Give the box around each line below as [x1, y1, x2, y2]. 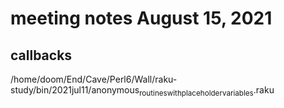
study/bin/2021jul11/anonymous [10, 84, 140, 96]
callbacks [10, 47, 73, 64]
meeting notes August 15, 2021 [10, 7, 273, 30]
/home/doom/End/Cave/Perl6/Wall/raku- [10, 73, 178, 85]
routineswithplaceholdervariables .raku [139, 84, 275, 98]
